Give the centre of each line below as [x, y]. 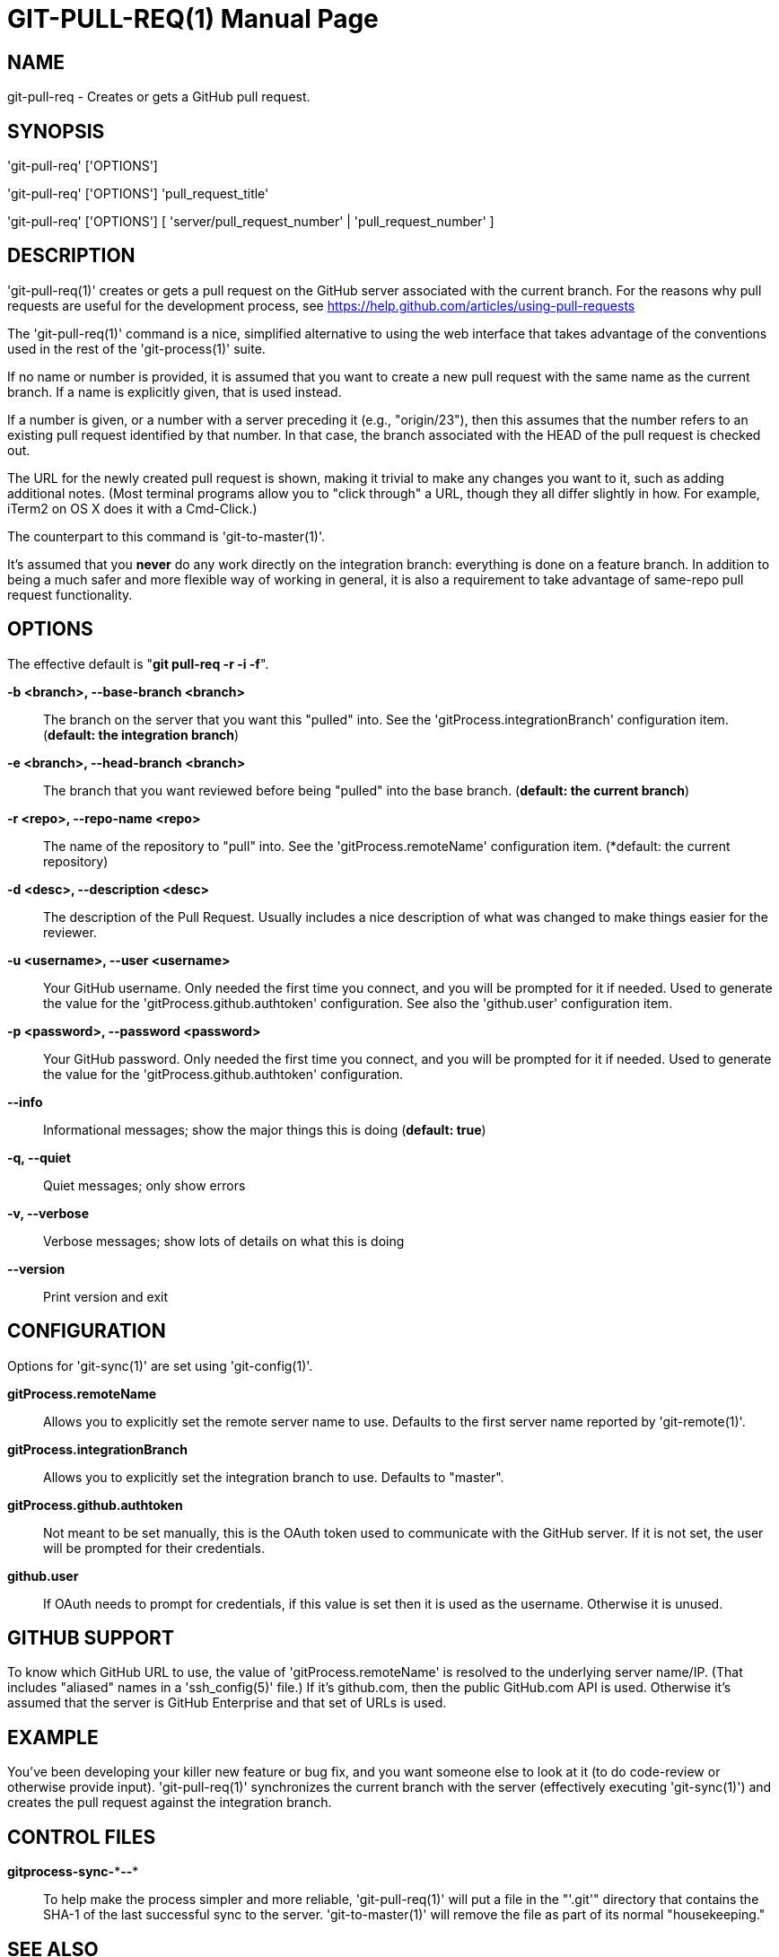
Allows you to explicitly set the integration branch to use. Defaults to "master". [274, 1477]
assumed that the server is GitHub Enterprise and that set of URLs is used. [227, 1703]
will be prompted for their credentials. [154, 1548]
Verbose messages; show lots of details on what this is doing [224, 1241]
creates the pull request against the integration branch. [170, 1803]
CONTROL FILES [82, 1837]
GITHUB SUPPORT [91, 1637]
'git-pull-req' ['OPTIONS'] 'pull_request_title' [138, 194]
